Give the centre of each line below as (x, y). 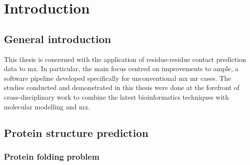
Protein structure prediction (76, 132)
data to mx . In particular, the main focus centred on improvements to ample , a (121, 68)
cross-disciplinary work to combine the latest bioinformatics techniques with (117, 97)
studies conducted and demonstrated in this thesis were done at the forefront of (122, 87)
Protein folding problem (52, 156)
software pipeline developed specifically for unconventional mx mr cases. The (118, 78)
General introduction (58, 38)
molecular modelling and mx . (47, 106)
